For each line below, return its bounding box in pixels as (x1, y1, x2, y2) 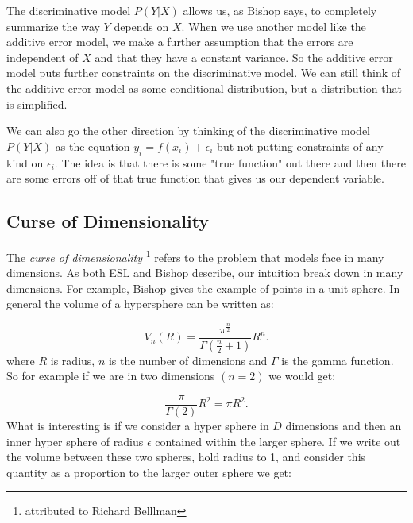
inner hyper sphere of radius (6, 433, 144, 449)
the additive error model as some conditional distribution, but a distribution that (6, 79, 402, 96)
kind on (6, 154, 44, 171)
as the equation (55, 137, 130, 154)
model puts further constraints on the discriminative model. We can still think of (6, 64, 401, 81)
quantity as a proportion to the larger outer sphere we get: (6, 463, 291, 480)
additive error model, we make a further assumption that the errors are (6, 33, 353, 50)
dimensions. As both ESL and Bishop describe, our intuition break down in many (6, 264, 403, 281)
